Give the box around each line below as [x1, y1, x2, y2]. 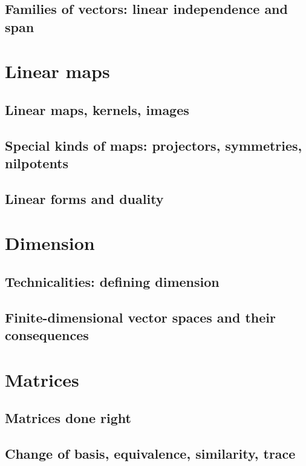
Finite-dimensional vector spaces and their [5, 307, 276, 326]
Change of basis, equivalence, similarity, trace [5, 444, 296, 463]
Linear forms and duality [5, 189, 164, 208]
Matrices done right [5, 409, 131, 427]
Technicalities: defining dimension [5, 272, 220, 291]
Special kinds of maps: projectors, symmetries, [5, 136, 302, 154]
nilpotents [5, 154, 69, 172]
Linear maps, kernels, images [5, 100, 189, 119]
